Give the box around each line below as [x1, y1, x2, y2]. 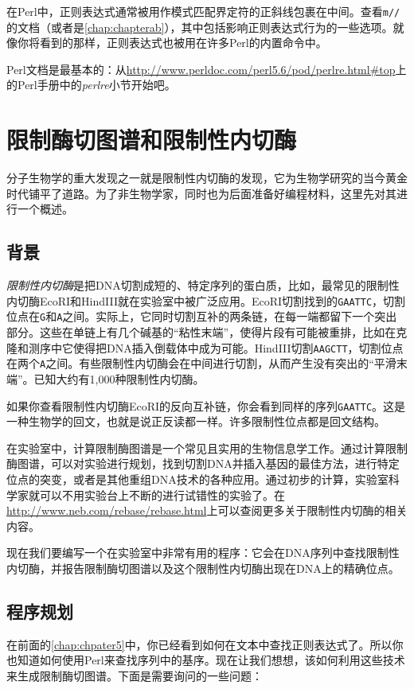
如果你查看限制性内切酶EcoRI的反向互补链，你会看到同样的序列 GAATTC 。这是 [6, 397, 406, 414]
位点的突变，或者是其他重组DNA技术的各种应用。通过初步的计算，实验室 [6, 470, 389, 487]
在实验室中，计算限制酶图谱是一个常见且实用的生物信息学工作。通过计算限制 [6, 439, 408, 456]
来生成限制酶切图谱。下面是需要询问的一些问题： [6, 667, 263, 683]
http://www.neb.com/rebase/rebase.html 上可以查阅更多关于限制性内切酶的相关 [6, 502, 408, 519]
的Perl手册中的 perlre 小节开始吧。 [6, 76, 176, 93]
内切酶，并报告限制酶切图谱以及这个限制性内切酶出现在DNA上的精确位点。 [6, 559, 400, 576]
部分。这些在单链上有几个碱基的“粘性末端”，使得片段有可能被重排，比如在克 [6, 324, 408, 341]
